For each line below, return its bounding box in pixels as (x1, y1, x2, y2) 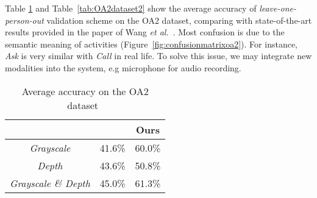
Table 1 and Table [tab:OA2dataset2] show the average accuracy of (5, 2, 257, 14)
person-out (5, 13, 44, 26)
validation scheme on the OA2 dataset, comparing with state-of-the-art (46, 13, 312, 26)
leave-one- (259, 2, 296, 14)
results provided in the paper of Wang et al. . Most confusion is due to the (5, 26, 285, 38)
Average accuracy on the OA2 (21, 83, 149, 98)
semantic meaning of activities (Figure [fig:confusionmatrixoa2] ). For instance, (5, 37, 297, 50)
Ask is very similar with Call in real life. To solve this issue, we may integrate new (5, 49, 312, 62)
